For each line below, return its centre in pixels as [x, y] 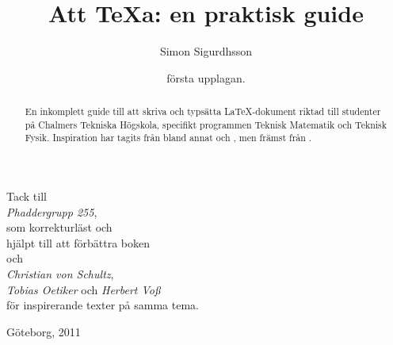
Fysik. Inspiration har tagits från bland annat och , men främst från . [168, 138]
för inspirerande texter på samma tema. [103, 305]
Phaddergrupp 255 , [52, 211]
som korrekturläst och [59, 227]
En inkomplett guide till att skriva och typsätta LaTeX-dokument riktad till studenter [203, 111]
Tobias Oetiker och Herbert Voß [84, 289]
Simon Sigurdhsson [206, 51]
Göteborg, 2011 [44, 331]
